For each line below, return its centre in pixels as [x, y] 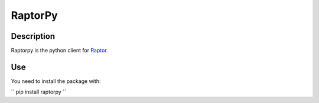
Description [33, 36]
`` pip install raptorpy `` [38, 92]
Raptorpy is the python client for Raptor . [60, 51]
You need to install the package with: [56, 81]
